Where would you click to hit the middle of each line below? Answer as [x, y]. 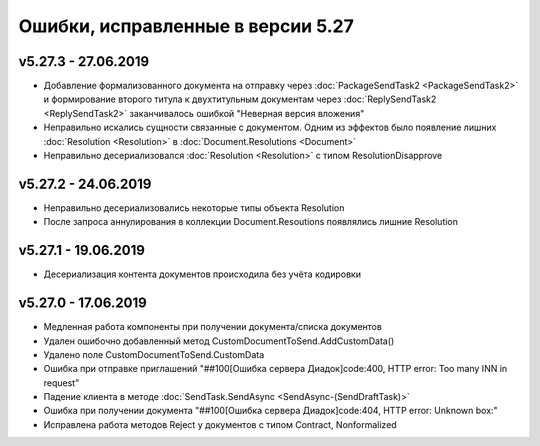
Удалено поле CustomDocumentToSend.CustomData [154, 354]
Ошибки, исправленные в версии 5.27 [186, 26]
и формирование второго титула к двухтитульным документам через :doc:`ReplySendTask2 [240, 99]
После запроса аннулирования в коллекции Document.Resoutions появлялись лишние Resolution [251, 222]
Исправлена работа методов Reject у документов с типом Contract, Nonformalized [220, 424]
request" [61, 382]
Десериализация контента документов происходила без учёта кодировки [202, 274]
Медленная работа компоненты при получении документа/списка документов [212, 327]
